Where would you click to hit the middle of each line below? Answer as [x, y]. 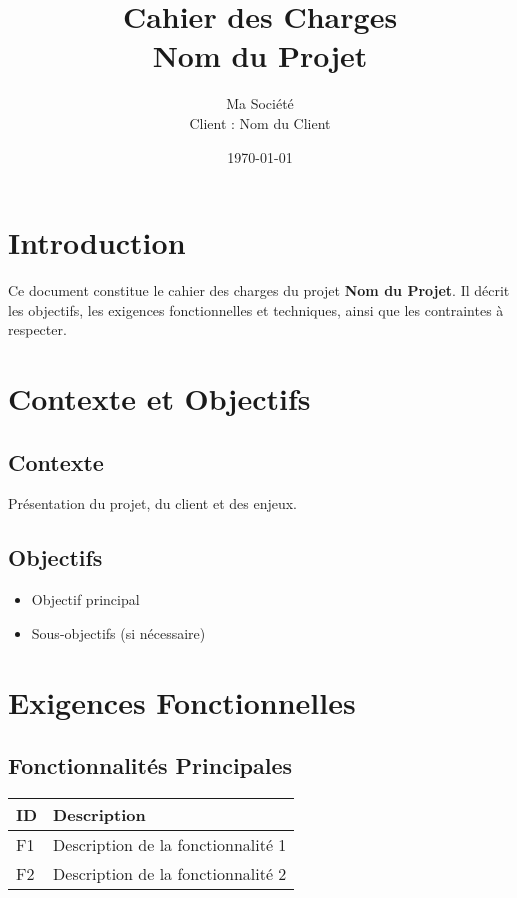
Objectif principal [85, 599]
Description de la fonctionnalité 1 [170, 844]
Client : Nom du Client [260, 122]
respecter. [37, 329]
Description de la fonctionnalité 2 [170, 873]
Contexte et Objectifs [159, 398]
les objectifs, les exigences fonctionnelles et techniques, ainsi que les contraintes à [256, 309]
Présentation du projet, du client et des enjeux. [153, 503]
